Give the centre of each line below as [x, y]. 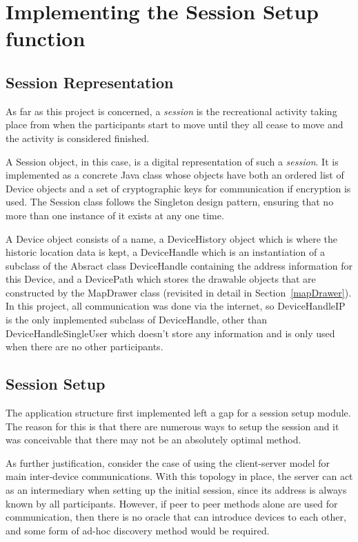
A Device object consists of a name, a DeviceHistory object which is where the [172, 238]
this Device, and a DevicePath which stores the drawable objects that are [161, 279]
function [46, 38]
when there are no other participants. [84, 347]
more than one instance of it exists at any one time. [115, 215]
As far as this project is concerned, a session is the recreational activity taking [171, 111]
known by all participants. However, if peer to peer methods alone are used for [172, 503]
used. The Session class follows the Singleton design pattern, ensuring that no [170, 202]
